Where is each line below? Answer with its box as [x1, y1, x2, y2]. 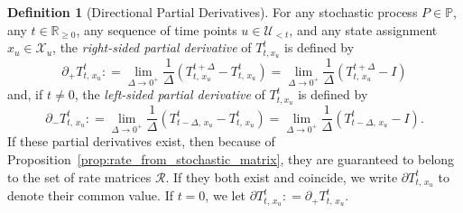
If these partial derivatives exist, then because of [7, 132, 275, 151]
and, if [7, 85, 43, 104]
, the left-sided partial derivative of [74, 85, 265, 104]
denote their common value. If [7, 186, 173, 205]
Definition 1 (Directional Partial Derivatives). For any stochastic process [7, 3, 418, 21]
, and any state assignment [289, 20, 438, 39]
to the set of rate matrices [7, 167, 152, 186]
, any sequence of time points [76, 20, 237, 39]
